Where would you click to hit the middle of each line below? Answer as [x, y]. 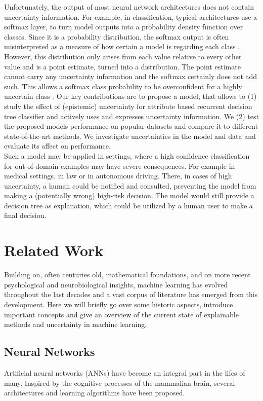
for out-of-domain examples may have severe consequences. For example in [120, 166]
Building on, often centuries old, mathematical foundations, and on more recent [127, 275]
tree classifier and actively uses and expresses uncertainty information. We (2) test [131, 116]
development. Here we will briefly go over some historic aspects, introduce [119, 304]
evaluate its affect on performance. [57, 146]
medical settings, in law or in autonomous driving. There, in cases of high [118, 176]
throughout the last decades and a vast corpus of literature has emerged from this [131, 294]
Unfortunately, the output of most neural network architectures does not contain [129, 7]
